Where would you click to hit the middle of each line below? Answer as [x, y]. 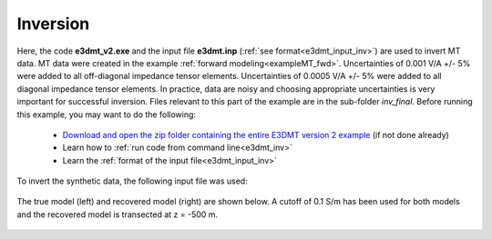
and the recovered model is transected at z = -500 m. [118, 214]
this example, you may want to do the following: [106, 115]
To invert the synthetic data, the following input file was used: [132, 181]
